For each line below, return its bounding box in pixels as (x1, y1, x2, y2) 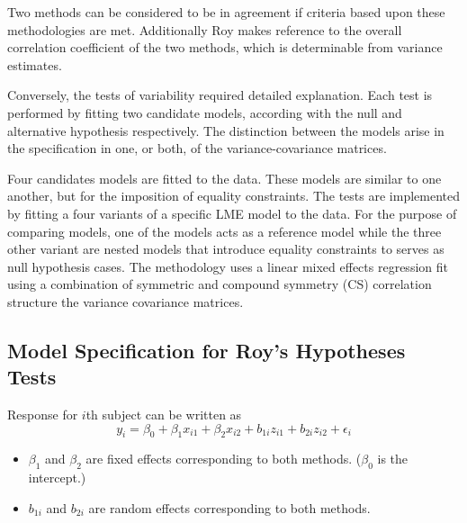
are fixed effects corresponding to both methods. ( (85, 449, 362, 468)
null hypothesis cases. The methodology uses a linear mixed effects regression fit (7, 257, 448, 275)
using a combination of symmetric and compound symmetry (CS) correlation (7, 275, 432, 293)
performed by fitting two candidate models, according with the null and (7, 103, 402, 122)
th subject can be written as (85, 405, 242, 424)
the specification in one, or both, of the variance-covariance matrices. (7, 139, 387, 158)
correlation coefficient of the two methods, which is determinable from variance (7, 38, 443, 57)
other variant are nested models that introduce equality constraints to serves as (7, 239, 445, 258)
